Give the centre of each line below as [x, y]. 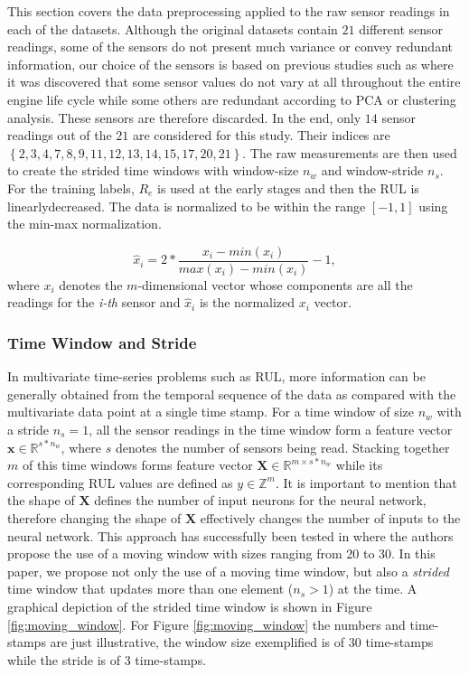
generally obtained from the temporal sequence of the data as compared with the [232, 394]
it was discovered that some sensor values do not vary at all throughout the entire [234, 82]
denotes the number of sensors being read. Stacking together [282, 447]
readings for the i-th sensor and [94, 302]
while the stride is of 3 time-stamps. [107, 659]
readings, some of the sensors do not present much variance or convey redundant [230, 47]
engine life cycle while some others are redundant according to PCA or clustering [232, 99]
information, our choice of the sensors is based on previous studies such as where [230, 64]
